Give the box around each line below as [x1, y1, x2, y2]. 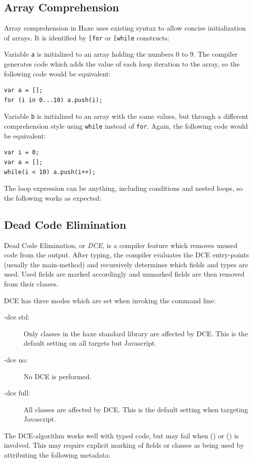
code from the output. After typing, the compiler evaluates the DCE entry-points [4, 249, 249, 260]
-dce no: [4, 354, 28, 364]
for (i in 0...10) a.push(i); [4, 96, 103, 104]
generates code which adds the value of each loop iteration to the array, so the [4, 59, 240, 69]
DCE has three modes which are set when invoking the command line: [4, 295, 216, 305]
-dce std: [4, 312, 30, 322]
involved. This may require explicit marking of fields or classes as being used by [4, 440, 244, 450]
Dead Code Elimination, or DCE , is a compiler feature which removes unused [4, 240, 238, 250]
